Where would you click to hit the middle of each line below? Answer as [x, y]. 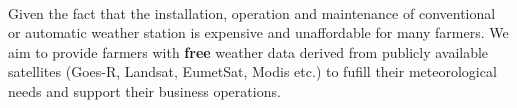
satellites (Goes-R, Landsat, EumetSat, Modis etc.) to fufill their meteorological [252, 71]
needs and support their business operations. [144, 90]
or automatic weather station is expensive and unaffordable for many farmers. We [258, 32]
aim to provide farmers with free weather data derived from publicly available [248, 51]
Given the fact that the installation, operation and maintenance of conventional [252, 12]
